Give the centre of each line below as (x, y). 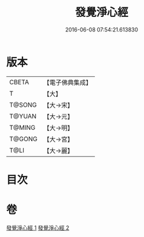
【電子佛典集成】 (67, 82)
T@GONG (23, 139)
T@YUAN (23, 116)
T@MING (22, 127)
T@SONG (23, 105)
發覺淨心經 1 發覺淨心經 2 (38, 227)
